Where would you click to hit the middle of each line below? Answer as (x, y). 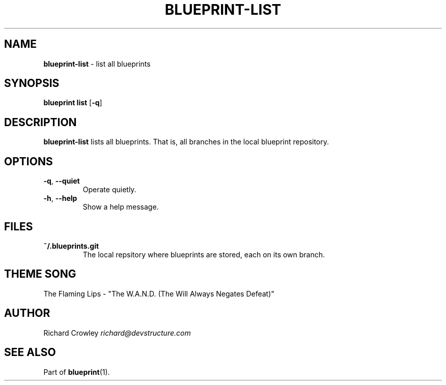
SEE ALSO (30, 352)
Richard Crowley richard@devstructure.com (117, 333)
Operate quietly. (109, 190)
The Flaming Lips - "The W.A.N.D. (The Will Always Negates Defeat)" (159, 293)
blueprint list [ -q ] (73, 103)
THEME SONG (40, 274)
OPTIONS (29, 161)
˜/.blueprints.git (71, 246)
